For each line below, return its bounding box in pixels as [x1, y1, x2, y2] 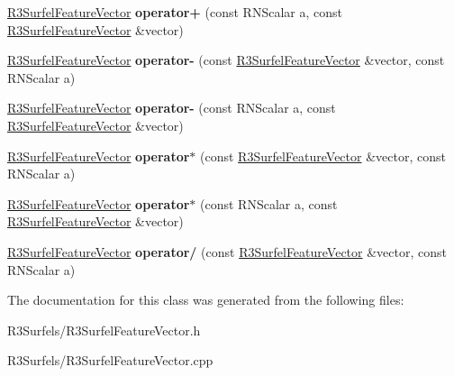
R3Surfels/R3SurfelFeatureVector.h [7, 320, 201, 339]
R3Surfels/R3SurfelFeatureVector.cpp [7, 351, 213, 370]
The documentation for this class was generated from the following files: [7, 290, 404, 309]
